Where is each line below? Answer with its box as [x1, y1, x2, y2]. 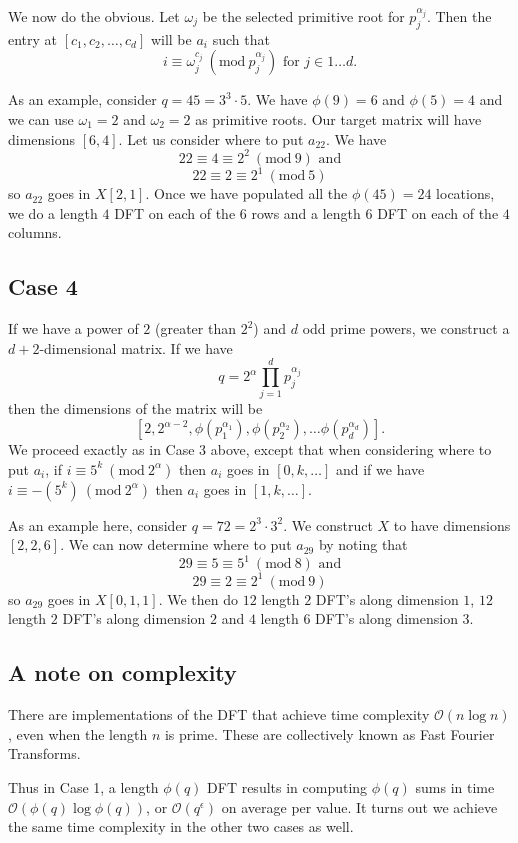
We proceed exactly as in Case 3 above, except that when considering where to [8, 439, 492, 460]
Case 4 [8, 271, 78, 302]
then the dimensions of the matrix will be [8, 398, 263, 419]
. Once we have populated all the [145, 183, 348, 204]
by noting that [318, 534, 408, 555]
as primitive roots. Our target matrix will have [195, 108, 482, 129]
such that [212, 28, 270, 49]
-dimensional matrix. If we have [39, 337, 233, 358]
